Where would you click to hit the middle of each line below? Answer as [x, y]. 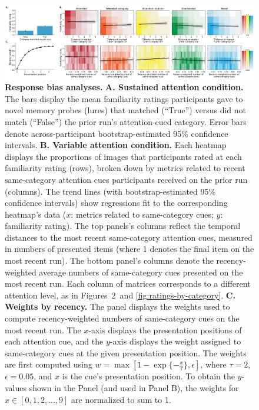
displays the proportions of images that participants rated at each [123, 156]
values [16, 388]
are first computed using [49, 364]
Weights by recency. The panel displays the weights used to [117, 306]
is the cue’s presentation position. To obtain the [148, 376]
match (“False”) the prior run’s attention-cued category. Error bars [126, 121]
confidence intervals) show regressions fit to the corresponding [116, 203]
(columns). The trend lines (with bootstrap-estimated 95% [110, 191]
